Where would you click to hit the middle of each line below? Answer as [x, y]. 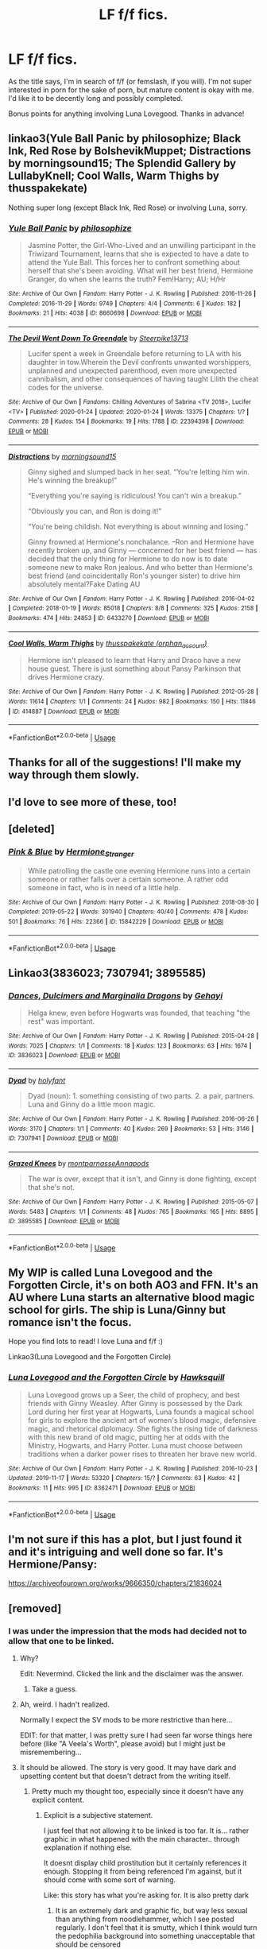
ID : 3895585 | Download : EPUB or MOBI [64, 1222]
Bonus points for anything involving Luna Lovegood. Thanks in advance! [126, 114]
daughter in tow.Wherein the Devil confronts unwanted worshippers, [139, 362]
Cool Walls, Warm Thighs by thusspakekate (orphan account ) [108, 644]
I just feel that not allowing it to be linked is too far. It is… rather [146, 1831]
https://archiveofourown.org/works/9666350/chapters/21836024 [115, 1583]
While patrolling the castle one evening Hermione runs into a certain [139, 870]
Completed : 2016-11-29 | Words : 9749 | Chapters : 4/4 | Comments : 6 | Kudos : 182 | [124, 304]
